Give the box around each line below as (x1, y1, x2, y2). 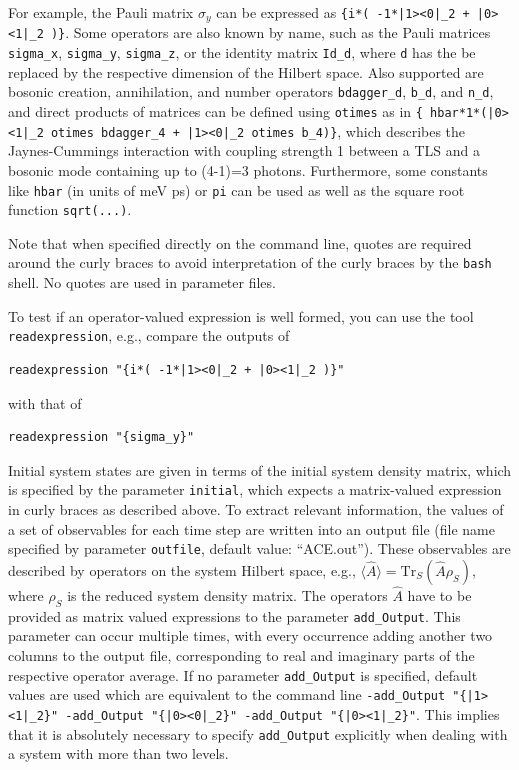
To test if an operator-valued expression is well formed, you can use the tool (8, 305, 474, 326)
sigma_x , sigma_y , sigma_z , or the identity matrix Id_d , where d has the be (8, 42, 476, 63)
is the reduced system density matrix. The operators (67, 585, 388, 606)
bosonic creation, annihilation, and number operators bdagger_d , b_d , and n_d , (8, 81, 494, 102)
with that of (8, 392, 82, 413)
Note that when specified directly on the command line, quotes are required (8, 232, 472, 253)
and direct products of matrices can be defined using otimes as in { (8, 101, 423, 122)
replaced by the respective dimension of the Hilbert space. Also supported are (8, 61, 484, 82)
